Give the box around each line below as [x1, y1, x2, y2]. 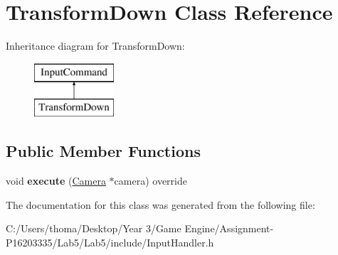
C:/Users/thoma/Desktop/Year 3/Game [6, 221, 181, 236]
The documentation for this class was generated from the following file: [6, 197, 315, 212]
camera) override [114, 173, 187, 188]
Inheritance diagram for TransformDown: [6, 38, 185, 53]
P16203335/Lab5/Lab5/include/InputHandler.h [6, 234, 214, 249]
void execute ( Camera [6, 173, 106, 188]
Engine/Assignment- [184, 221, 274, 236]
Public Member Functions [6, 140, 201, 162]
